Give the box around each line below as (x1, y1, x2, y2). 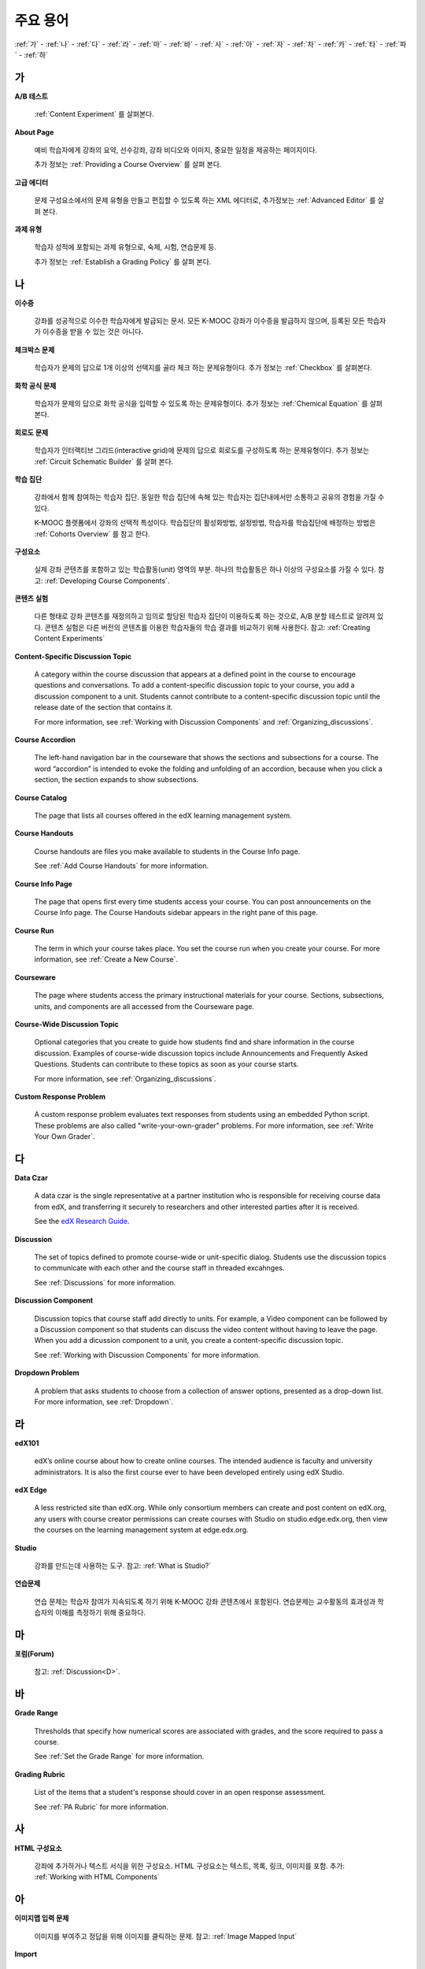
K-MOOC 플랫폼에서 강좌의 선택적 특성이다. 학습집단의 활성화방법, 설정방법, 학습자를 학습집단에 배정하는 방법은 (34, 518, 376, 528)
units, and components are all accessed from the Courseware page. (34, 1001, 255, 1011)
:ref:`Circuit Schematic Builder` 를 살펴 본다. (34, 457, 174, 466)
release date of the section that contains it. (34, 703, 173, 712)
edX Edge (14, 1485, 47, 1494)
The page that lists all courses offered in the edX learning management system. (34, 810, 292, 820)
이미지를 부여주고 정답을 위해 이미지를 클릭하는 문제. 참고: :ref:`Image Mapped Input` (34, 1931, 297, 1941)
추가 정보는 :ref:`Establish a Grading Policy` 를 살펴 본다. (34, 257, 212, 266)
